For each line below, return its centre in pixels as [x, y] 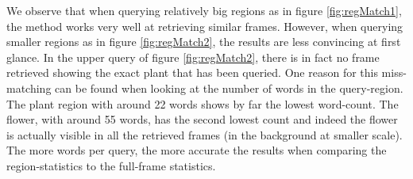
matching [29, 88]
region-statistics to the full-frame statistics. [111, 165]
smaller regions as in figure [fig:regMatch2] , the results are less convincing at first [204, 42]
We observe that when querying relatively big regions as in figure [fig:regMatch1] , [204, 10]
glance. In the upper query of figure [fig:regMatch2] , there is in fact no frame [193, 57]
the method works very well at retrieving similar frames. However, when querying [205, 26]
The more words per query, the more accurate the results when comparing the [197, 150]
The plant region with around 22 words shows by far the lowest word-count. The [203, 103]
